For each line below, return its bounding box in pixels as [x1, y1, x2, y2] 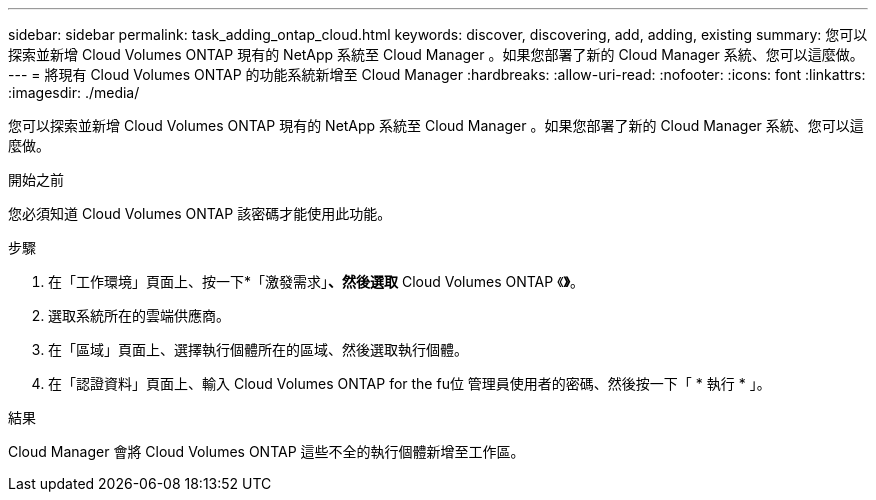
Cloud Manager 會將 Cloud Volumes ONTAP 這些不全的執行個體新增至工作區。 [8, 443, 525, 460]
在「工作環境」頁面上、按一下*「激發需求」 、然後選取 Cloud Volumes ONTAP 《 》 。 [48, 273, 584, 290]
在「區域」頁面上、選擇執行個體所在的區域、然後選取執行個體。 [48, 341, 468, 358]
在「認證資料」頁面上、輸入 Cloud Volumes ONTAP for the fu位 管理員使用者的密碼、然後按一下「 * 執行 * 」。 [48, 375, 771, 392]
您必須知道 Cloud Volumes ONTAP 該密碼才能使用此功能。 [8, 205, 392, 222]
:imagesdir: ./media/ [8, 84, 140, 101]
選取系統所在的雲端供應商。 [48, 307, 230, 324]
